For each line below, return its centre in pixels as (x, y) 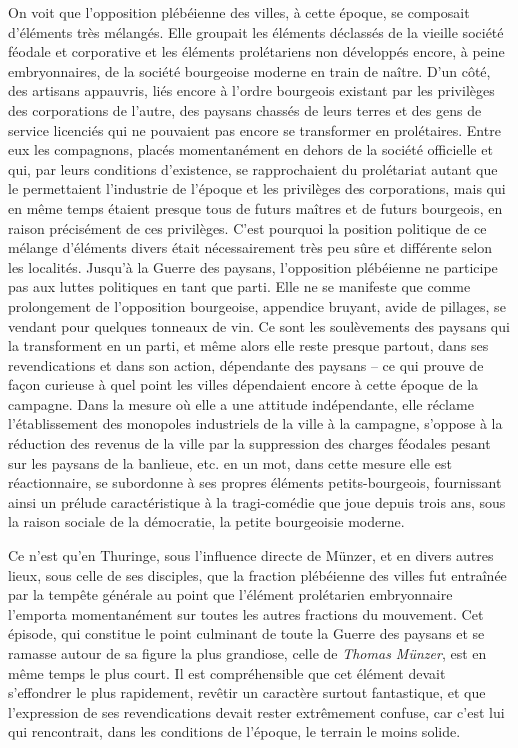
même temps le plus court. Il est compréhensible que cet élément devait (227, 672)
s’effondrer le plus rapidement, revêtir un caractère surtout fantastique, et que (247, 692)
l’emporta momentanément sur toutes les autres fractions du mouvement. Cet (246, 613)
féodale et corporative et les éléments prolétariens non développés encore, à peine (256, 51)
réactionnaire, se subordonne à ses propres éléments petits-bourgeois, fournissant (255, 482)
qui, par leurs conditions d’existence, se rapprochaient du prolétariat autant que (253, 168)
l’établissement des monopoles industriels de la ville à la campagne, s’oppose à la (255, 423)
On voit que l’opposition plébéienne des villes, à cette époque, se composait (239, 12)
